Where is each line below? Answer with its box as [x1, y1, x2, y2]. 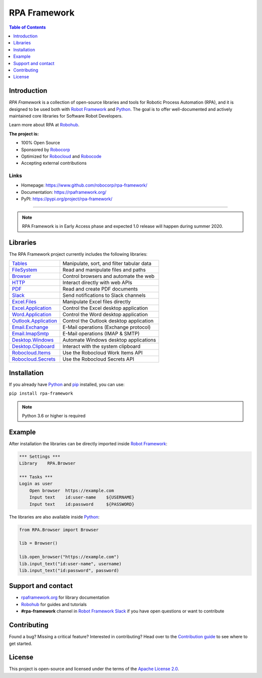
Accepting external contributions [21, 160, 87, 166]
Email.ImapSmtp [12, 330, 49, 337]
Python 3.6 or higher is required [22, 413, 86, 418]
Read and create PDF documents [62, 286, 138, 293]
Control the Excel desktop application [62, 305, 148, 312]
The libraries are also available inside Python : [9, 514, 99, 520]
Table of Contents [9, 24, 46, 30]
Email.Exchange [12, 324, 49, 330]
